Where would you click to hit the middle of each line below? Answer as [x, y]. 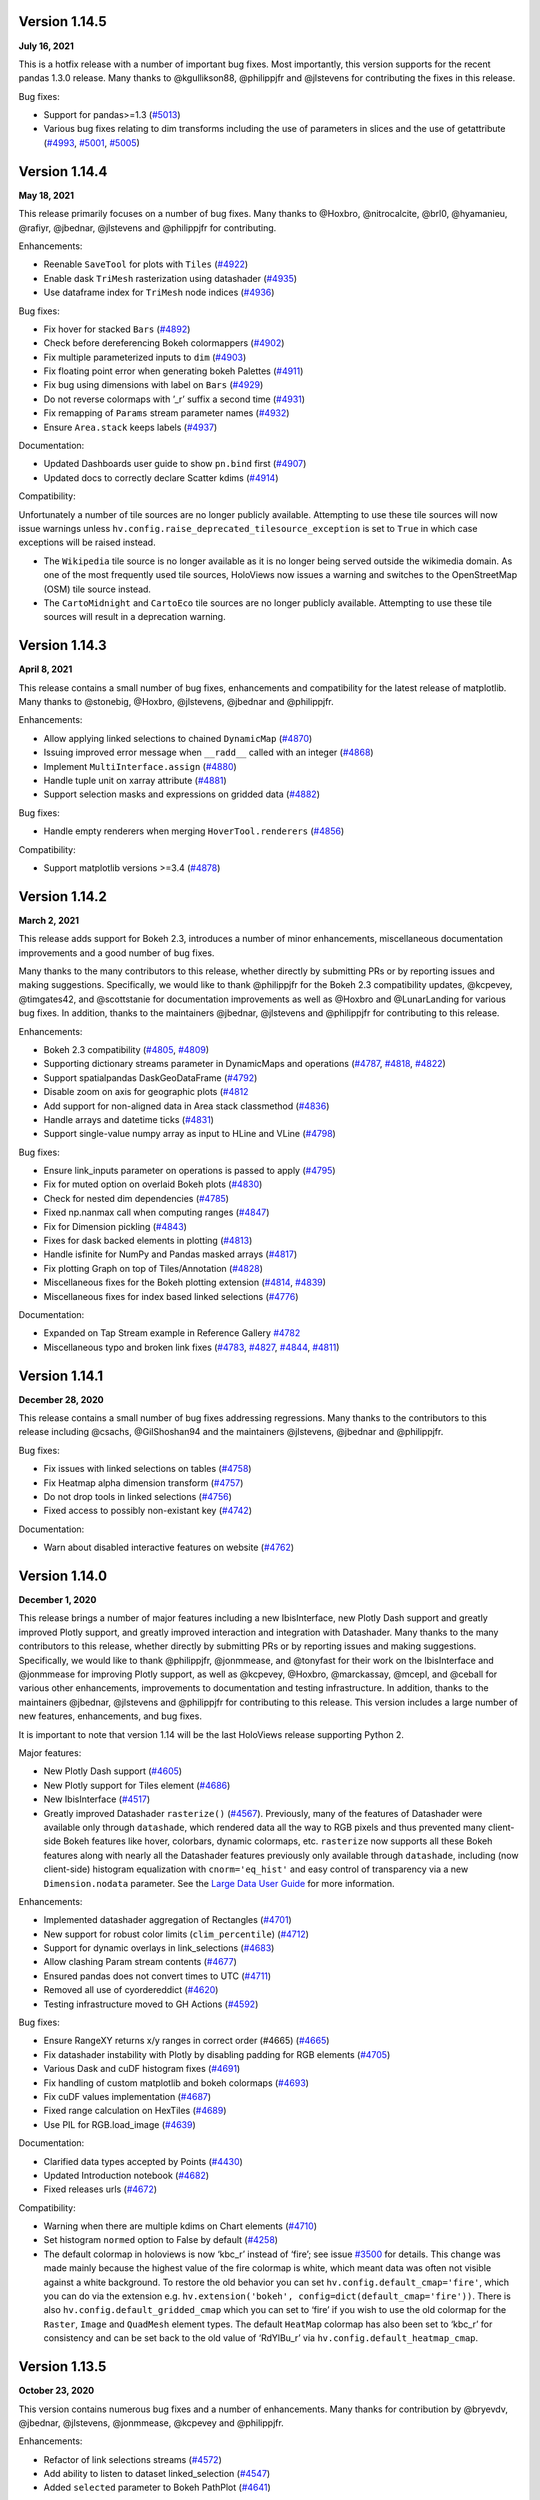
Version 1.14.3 [62, 645]
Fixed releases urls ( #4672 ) [100, 2189]
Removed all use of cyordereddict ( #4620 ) [131, 1990]
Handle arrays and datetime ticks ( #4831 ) [129, 1119]
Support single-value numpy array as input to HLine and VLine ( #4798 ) [190, 1134]
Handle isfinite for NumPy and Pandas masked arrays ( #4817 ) [170, 1254]
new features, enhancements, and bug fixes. [110, 1716]
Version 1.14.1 [61, 1375]
